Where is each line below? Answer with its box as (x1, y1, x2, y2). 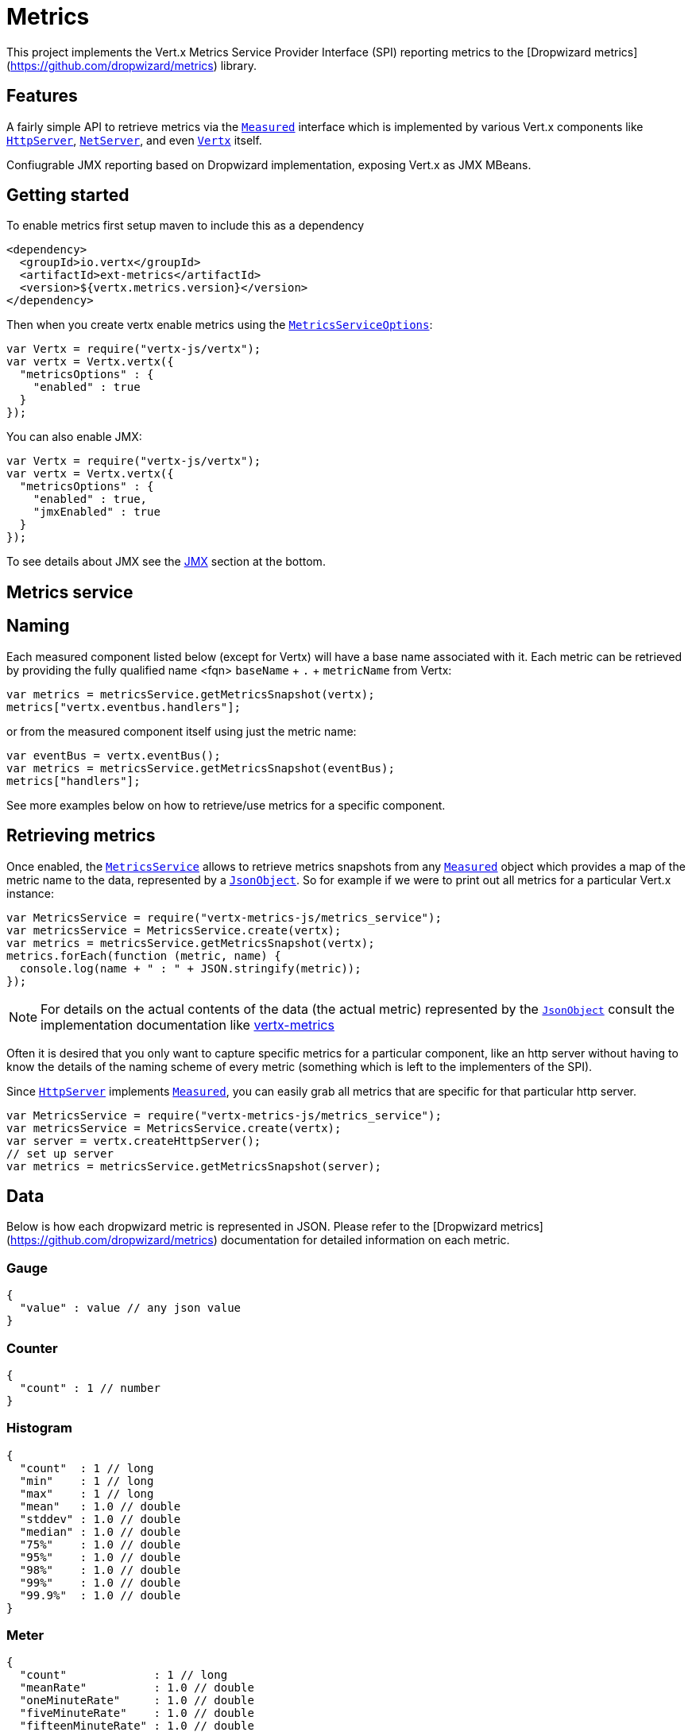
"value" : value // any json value (19, 1301, 242, 1315)
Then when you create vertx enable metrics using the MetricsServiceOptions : (6, 318, 433, 332)
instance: (6, 886, 55, 900)
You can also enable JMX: (6, 430, 142, 444)
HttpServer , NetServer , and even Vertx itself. (6, 133, 262, 147)
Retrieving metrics (6, 825, 156, 846)
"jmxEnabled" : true (33, 505, 160, 519)
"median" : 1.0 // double (19, 1525, 181, 1538)
